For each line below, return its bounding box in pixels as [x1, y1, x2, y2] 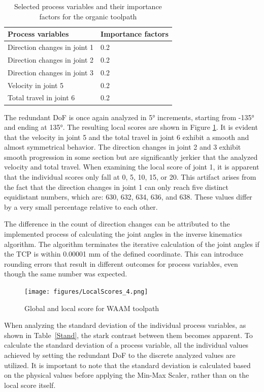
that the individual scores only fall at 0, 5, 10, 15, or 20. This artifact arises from [4, 172, 256, 182]
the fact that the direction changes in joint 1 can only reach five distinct [4, 181, 229, 192]
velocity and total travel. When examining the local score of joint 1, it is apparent [4, 161, 259, 172]
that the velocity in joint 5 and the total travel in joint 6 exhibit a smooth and [4, 131, 249, 142]
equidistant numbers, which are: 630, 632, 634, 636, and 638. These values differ [4, 191, 252, 202]
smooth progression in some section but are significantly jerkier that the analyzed [4, 151, 258, 162]
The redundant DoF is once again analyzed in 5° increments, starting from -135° [4, 111, 254, 122]
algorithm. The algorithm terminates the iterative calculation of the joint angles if [4, 238, 259, 249]
